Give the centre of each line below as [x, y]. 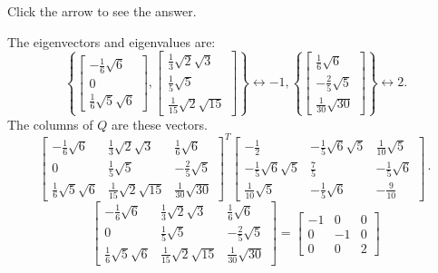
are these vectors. [159, 124]
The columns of [50, 124]
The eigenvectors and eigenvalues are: [112, 41]
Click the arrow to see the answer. [102, 11]
